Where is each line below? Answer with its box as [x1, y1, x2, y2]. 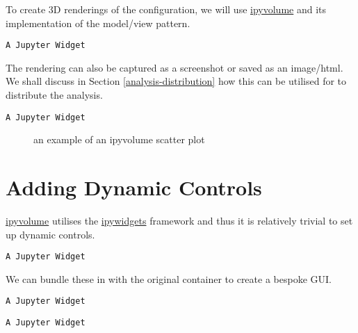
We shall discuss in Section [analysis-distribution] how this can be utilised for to [6, 74, 347, 88]
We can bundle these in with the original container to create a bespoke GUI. [6, 271, 332, 286]
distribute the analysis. [6, 88, 103, 102]
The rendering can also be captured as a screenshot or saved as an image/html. [6, 60, 343, 74]
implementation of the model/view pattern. [6, 15, 190, 30]
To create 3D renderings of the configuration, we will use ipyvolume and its [6, 2, 327, 16]
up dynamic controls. [6, 227, 95, 241]
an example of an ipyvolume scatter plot [33, 132, 205, 147]
